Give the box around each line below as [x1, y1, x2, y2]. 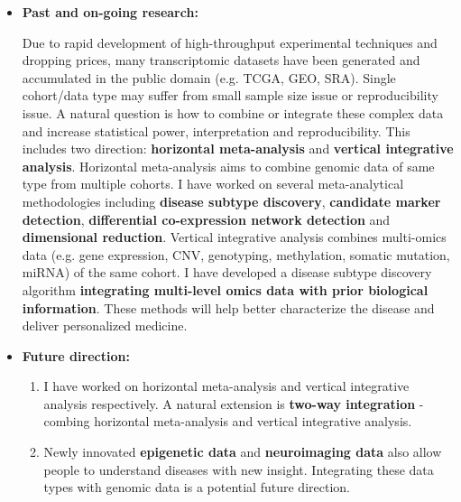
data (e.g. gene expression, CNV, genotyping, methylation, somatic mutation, [22, 245, 450, 264]
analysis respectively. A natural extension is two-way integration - [43, 394, 424, 413]
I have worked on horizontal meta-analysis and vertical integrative [43, 376, 410, 395]
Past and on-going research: [22, 3, 198, 21]
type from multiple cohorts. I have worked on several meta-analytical [22, 174, 404, 193]
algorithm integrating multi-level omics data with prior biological [22, 280, 429, 299]
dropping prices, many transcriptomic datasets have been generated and [22, 51, 420, 70]
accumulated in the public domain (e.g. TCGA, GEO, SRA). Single [22, 68, 396, 87]
